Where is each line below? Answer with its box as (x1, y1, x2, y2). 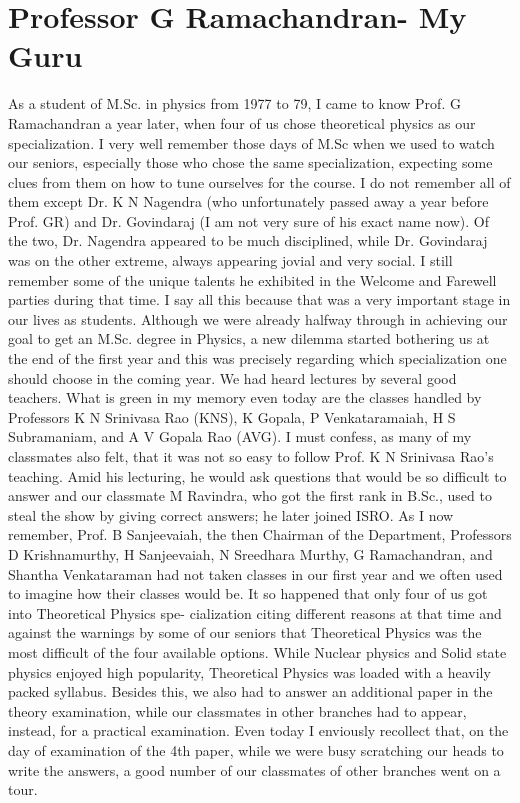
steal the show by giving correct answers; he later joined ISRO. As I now (8, 504, 454, 525)
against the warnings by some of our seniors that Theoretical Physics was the (8, 622, 482, 643)
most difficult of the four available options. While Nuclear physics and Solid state (8, 641, 507, 662)
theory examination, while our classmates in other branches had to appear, (8, 700, 467, 721)
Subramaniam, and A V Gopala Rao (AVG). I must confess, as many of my (8, 426, 472, 447)
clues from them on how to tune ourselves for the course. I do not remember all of (8, 171, 511, 192)
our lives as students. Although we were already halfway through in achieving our (8, 308, 508, 329)
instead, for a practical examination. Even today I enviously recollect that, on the (8, 720, 509, 741)
